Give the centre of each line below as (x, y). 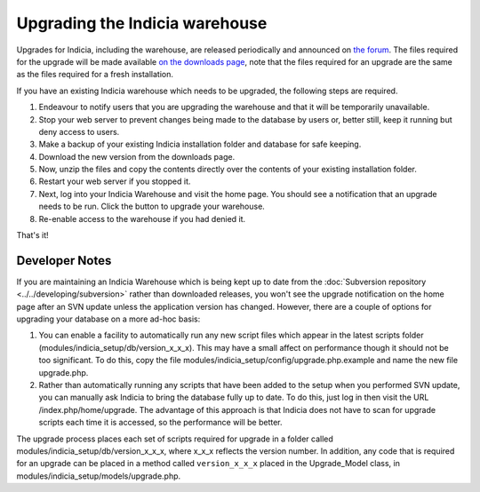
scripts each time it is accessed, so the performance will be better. (161, 423)
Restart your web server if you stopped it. (115, 181)
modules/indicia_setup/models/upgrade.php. (99, 476)
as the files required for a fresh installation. (95, 75)
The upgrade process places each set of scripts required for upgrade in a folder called (175, 439)
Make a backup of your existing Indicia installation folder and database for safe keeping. (200, 144)
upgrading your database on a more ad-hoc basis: (108, 319)
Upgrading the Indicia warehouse (142, 23)
